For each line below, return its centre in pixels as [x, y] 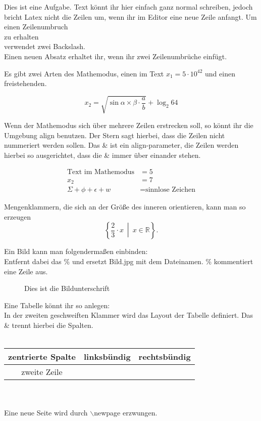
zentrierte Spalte [42, 357]
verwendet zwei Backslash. [45, 46]
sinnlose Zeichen [171, 190]
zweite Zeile [42, 372]
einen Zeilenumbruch [36, 27]
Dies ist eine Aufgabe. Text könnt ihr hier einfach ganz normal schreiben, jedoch [128, 7]
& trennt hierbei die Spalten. [49, 325]
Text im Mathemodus [101, 172]
